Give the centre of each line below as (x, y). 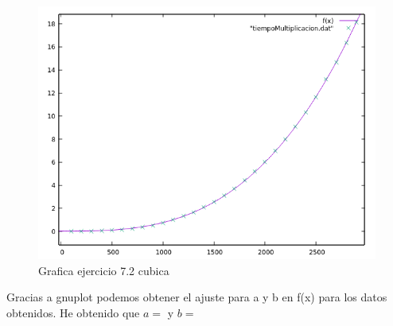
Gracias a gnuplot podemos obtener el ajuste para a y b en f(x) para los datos (197, 297)
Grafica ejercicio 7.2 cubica (104, 270)
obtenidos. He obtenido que (73, 312)
